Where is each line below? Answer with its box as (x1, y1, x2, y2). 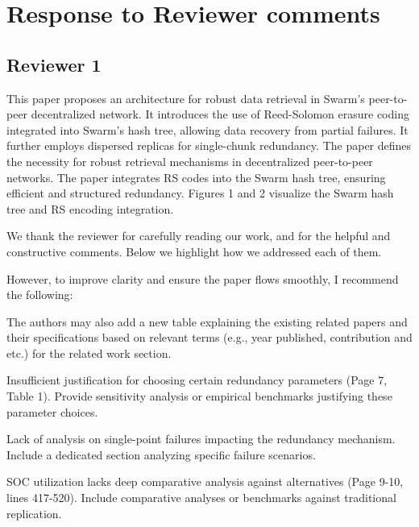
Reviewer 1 (6, 52, 102, 77)
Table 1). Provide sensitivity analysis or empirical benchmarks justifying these (6, 388, 392, 405)
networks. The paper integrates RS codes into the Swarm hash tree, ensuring (6, 168, 386, 185)
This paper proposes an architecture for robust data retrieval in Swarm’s (6, 89, 365, 106)
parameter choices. (6, 403, 98, 420)
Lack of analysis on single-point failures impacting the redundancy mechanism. (6, 430, 396, 447)
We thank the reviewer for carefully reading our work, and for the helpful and (6, 227, 391, 244)
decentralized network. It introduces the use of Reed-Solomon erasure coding (31, 106, 409, 122)
